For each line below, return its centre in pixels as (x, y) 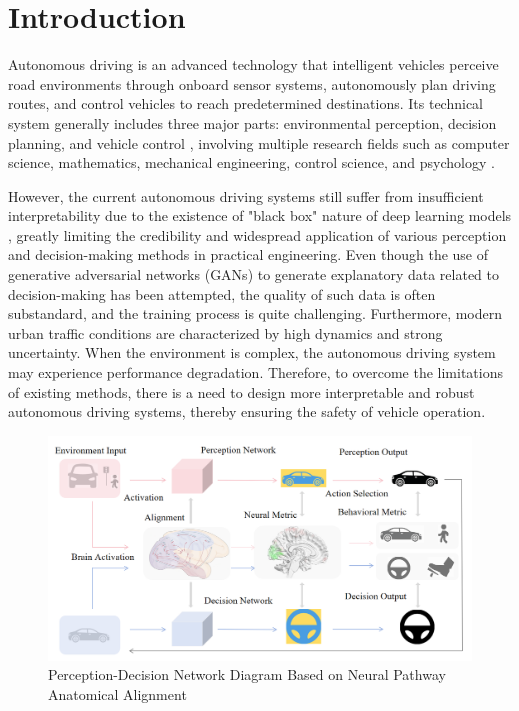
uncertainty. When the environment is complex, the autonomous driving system (252, 352)
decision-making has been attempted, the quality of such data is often (222, 293)
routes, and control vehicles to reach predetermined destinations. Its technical (246, 103)
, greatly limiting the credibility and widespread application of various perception (257, 234)
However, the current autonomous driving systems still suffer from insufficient (246, 195)
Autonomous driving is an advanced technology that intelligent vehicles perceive (253, 64)
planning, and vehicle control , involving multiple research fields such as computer (259, 142)
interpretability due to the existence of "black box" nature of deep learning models (260, 215)
